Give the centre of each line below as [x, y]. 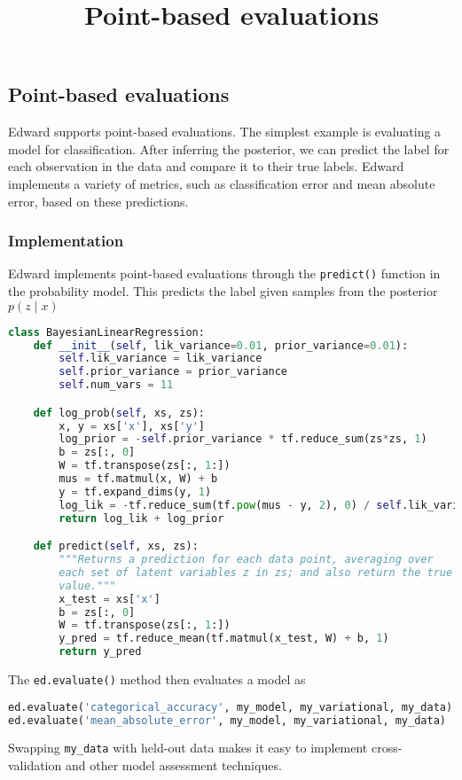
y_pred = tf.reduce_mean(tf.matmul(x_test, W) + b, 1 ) [224, 639]
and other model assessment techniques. [173, 765]
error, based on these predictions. [98, 201]
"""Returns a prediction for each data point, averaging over [246, 560]
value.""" [87, 585]
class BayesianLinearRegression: [106, 332]
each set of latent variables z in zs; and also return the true [256, 572]
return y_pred [100, 652]
